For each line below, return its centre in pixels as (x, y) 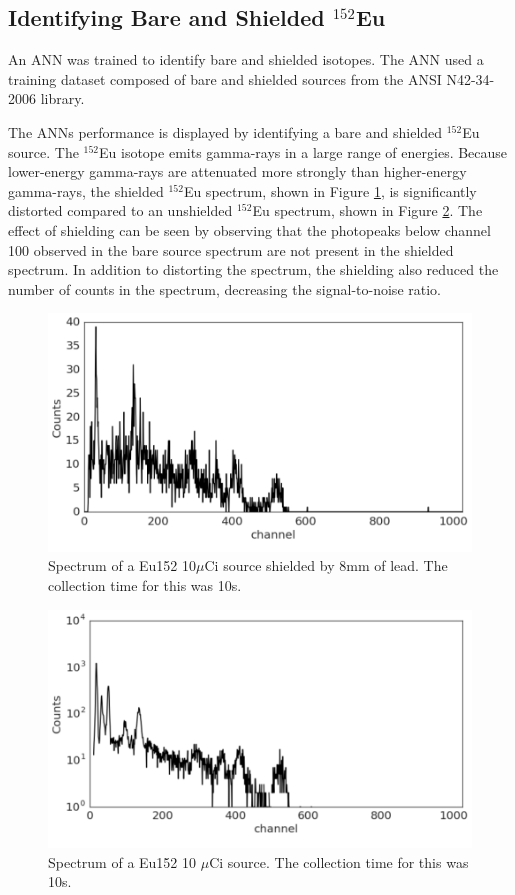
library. (62, 98)
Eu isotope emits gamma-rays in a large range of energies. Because (303, 151)
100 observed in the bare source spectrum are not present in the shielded (231, 249)
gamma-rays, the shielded (86, 190)
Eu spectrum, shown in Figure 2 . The (367, 210)
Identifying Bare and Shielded (166, 17)
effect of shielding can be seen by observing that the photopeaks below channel (249, 229)
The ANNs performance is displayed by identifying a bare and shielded (225, 131)
